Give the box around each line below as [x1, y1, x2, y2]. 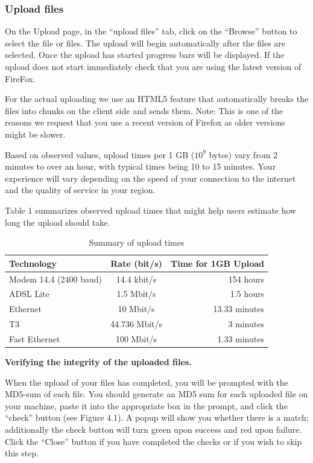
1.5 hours [230, 287, 264, 300]
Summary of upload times [89, 236, 185, 249]
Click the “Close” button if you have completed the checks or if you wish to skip [5, 435, 302, 447]
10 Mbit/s [118, 302, 155, 315]
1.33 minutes [217, 332, 264, 345]
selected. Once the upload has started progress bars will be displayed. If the [5, 48, 285, 61]
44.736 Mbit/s [110, 318, 163, 330]
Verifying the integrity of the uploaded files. [5, 356, 192, 368]
